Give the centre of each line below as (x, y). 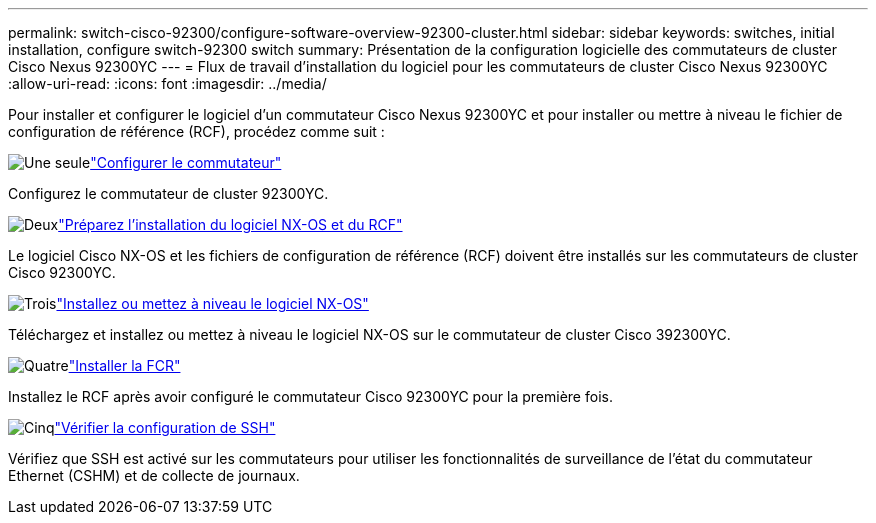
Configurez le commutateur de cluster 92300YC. (168, 193)
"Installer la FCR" (124, 365)
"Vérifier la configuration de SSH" (165, 427)
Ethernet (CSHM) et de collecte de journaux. (154, 475)
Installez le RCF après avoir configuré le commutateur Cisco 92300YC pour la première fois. (310, 396)
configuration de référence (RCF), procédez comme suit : (196, 131)
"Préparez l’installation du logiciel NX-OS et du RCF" (230, 224)
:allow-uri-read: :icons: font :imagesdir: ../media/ (167, 83)
